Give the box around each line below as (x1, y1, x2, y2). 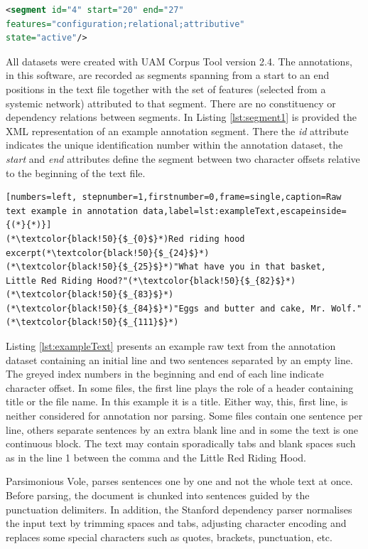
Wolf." (331, 303, 362, 314)
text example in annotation (6, 206, 139, 216)
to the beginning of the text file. (6, 165, 146, 180)
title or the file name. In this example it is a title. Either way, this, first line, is (6, 394, 348, 409)
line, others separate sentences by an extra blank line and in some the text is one (6, 422, 358, 437)
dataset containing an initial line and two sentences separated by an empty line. (6, 352, 353, 367)
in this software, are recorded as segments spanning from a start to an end (6, 68, 330, 82)
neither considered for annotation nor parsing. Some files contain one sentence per (6, 408, 363, 423)
